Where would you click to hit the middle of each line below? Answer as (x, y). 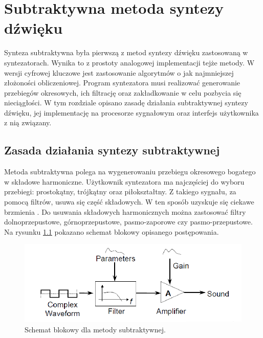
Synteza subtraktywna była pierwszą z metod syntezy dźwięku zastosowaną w (126, 52)
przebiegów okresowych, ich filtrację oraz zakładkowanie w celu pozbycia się (123, 92)
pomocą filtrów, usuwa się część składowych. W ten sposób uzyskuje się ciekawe (129, 202)
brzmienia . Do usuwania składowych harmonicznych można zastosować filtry (125, 211)
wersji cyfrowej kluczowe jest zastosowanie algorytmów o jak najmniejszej (119, 72)
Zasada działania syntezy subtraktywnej (112, 150)
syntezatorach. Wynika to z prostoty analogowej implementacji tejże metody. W (129, 62)
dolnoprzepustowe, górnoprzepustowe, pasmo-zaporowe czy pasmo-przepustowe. (128, 222)
